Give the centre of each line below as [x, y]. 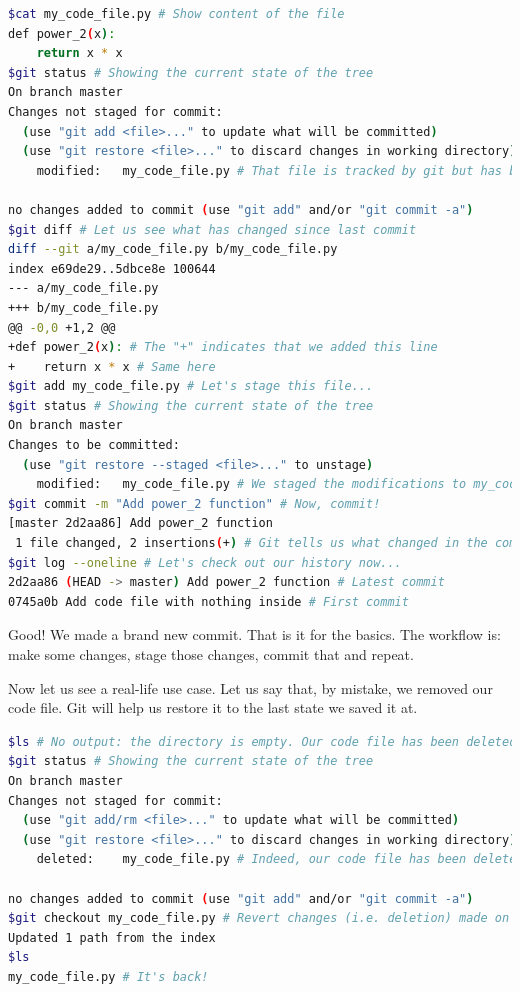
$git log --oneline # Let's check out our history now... [205, 562]
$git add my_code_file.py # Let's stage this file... [191, 386]
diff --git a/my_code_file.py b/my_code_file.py [173, 249]
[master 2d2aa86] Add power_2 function [140, 523]
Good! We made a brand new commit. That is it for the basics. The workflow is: [254, 634]
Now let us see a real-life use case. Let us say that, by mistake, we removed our [250, 687]
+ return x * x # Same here [112, 366]
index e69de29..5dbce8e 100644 [112, 268]
